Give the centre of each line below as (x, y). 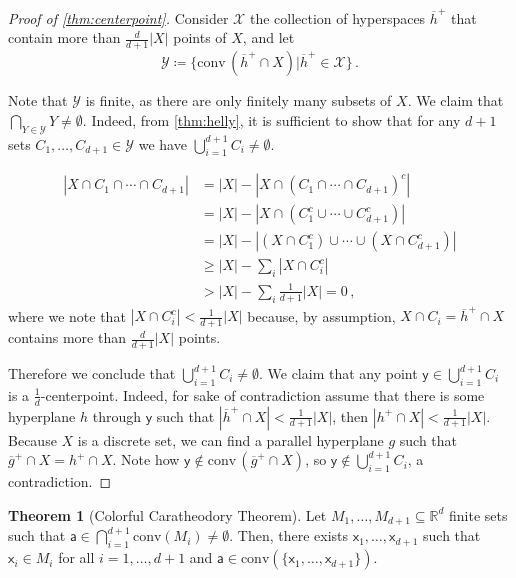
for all (76, 557)
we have (162, 143)
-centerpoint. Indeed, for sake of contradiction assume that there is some (262, 394)
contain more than (64, 37)
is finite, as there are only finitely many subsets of (238, 100)
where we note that (67, 315)
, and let (268, 37)
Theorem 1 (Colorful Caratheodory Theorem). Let (167, 514)
